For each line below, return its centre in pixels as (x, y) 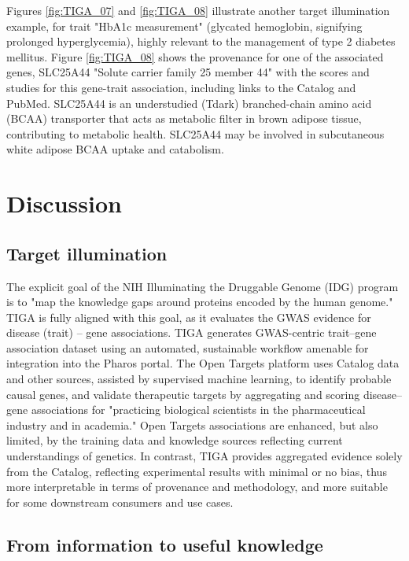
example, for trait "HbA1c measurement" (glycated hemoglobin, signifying (184, 26)
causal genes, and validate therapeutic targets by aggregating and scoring (183, 394)
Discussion (64, 203)
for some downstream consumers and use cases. (120, 502)
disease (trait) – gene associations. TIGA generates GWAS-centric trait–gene (192, 332)
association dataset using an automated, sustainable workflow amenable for (188, 347)
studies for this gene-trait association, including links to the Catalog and (181, 87)
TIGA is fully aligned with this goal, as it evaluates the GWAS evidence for (189, 317)
